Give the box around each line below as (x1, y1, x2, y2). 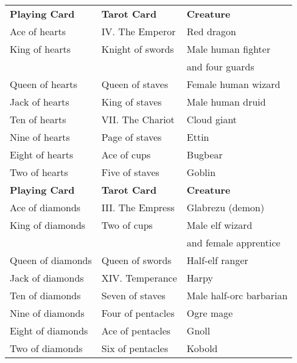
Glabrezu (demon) (186, 200, 265, 214)
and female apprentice (186, 236, 281, 249)
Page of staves (101, 130, 162, 144)
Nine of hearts (10, 130, 70, 144)
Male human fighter (186, 42, 271, 56)
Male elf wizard (186, 218, 253, 232)
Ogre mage (186, 306, 233, 320)
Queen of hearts (10, 77, 77, 91)
